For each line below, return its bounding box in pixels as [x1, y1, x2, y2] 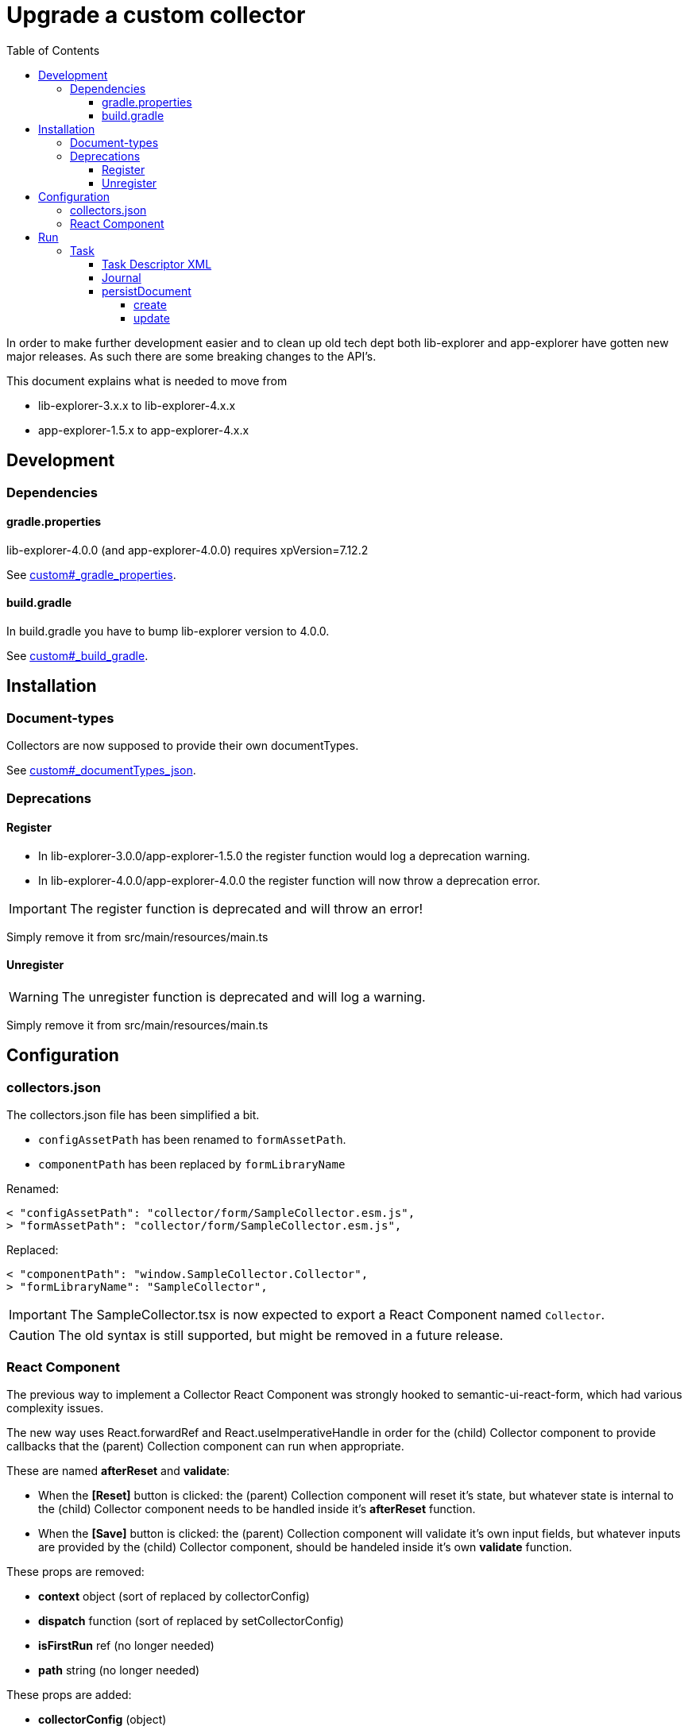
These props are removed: [6, 1565, 145, 1579]
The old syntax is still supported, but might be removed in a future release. [58, 1327, 504, 1344]
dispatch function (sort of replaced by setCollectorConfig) [38, 1614, 344, 1628]
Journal [102, 270, 141, 284]
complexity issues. [6, 1401, 104, 1415]
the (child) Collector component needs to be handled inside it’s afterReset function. [38, 1502, 476, 1516]
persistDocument [102, 284, 191, 298]
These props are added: [6, 1688, 132, 1702]
